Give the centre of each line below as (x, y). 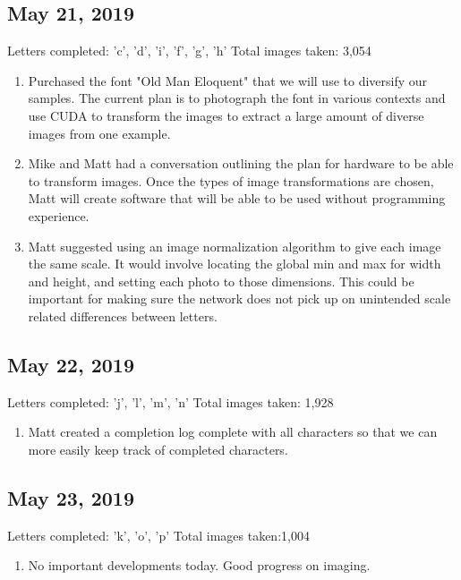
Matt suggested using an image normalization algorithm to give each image (235, 246)
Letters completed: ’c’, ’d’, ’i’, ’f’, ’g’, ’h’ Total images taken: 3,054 (189, 51)
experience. (59, 215)
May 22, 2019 (71, 364)
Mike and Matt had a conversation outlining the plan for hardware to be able (241, 163)
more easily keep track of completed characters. (158, 449)
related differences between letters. (123, 316)
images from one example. (99, 133)
